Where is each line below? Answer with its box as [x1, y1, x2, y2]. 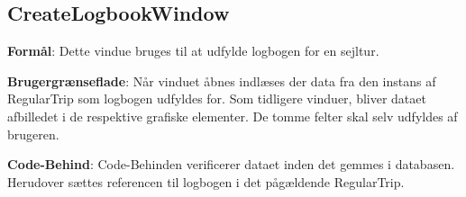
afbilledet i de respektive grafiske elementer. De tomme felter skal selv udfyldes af [7, 106, 458, 125]
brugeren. [7, 124, 59, 143]
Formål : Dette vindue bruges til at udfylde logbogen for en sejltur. [7, 41, 379, 60]
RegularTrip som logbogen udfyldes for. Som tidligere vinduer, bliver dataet [7, 89, 426, 108]
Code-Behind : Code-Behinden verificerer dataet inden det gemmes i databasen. [7, 155, 455, 174]
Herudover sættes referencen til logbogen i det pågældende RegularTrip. [7, 172, 405, 191]
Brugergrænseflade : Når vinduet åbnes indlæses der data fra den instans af [7, 71, 436, 90]
